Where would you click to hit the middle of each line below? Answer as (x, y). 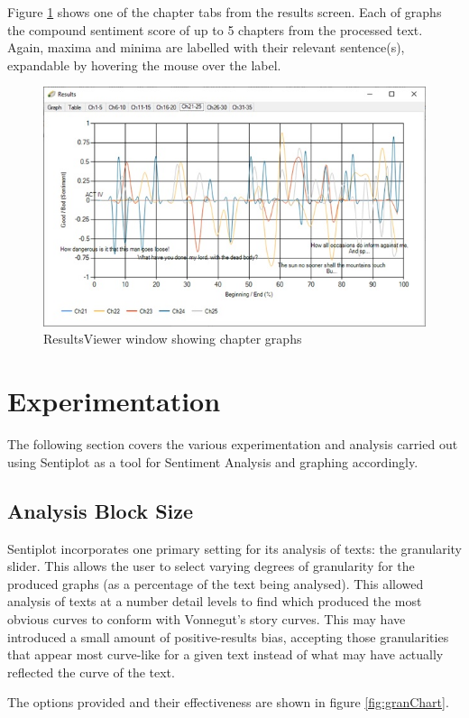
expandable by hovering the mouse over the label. (144, 64)
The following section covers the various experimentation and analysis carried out (233, 444)
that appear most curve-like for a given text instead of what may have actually (225, 654)
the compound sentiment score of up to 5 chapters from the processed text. (215, 29)
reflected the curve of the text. (91, 672)
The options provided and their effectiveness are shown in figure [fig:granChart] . (228, 702)
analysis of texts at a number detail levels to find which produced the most (215, 601)
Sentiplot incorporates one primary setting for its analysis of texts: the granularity (234, 548)
